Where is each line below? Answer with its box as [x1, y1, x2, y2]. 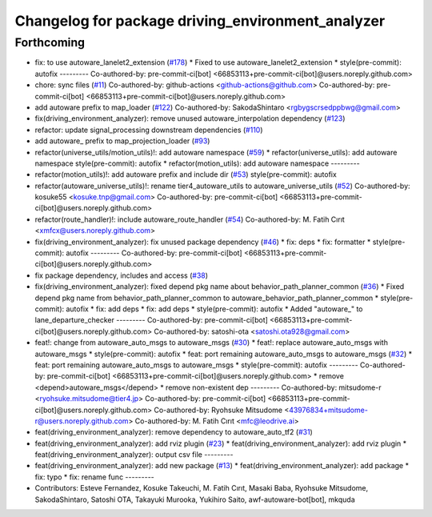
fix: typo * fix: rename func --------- [34, 472, 155, 482]
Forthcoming [14, 35, 86, 50]
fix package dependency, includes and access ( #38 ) [34, 271, 208, 280]
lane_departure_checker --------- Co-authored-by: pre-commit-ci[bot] [34, 315, 268, 325]
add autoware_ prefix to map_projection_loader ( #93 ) [34, 136, 210, 146]
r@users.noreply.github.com [34, 416, 129, 426]
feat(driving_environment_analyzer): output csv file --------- [34, 450, 234, 459]
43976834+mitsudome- [288, 405, 368, 415]
